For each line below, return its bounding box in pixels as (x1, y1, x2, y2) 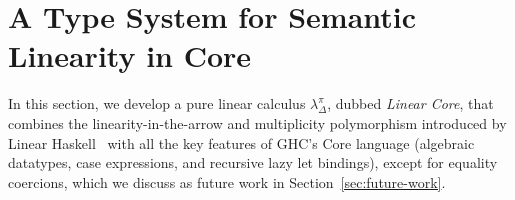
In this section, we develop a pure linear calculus (8, 93, 306, 114)
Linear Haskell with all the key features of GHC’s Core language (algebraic (8, 132, 475, 153)
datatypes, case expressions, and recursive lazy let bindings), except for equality (8, 152, 498, 173)
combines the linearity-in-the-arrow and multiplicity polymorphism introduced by (8, 112, 507, 133)
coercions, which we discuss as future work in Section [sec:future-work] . (8, 171, 446, 192)
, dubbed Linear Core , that (327, 93, 494, 114)
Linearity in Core (8, 35, 252, 76)
